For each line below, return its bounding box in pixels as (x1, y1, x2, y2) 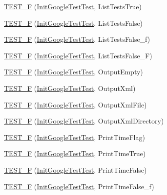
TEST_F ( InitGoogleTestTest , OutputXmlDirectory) (4, 116, 164, 126)
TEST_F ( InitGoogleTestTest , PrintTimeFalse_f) (4, 181, 154, 191)
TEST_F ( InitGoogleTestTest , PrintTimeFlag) (4, 132, 145, 142)
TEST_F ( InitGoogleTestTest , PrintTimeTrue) (4, 148, 146, 159)
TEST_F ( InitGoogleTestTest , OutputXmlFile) (4, 99, 147, 109)
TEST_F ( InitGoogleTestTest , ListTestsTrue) (4, 1, 142, 11)
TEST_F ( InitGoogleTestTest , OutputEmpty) (4, 67, 143, 77)
